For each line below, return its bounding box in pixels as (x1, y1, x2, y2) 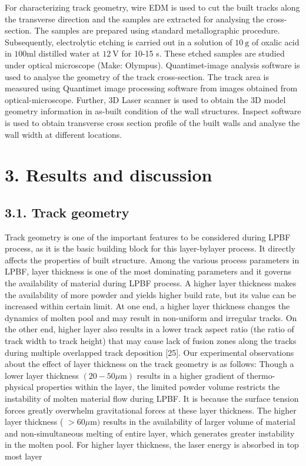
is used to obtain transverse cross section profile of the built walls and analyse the (5, 116, 300, 128)
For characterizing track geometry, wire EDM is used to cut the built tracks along (5, 1, 300, 13)
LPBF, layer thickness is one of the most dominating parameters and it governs (5, 265, 292, 277)
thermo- (247, 369, 275, 381)
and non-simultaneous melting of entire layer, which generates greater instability (5, 427, 295, 439)
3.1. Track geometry (5, 203, 129, 221)
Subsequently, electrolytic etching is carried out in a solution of (5, 35, 232, 48)
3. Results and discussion (5, 163, 212, 187)
